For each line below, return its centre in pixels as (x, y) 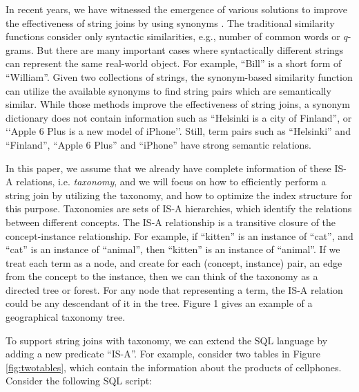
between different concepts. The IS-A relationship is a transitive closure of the (171, 222)
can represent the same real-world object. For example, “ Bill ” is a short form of (174, 63)
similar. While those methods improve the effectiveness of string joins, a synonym (178, 104)
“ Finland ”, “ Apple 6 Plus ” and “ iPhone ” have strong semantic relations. (158, 144)
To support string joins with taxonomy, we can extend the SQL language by (167, 340)
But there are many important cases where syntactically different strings (190, 49)
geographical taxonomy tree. (66, 317)
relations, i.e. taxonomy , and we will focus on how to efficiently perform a (171, 181)
